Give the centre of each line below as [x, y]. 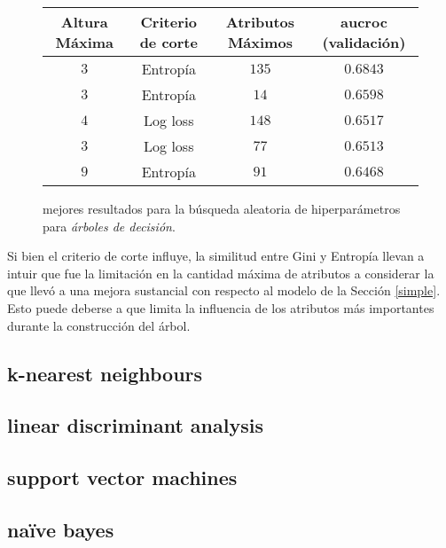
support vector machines [122, 478]
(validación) [364, 42]
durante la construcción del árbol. [99, 325]
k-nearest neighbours [105, 373]
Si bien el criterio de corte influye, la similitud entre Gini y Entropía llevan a [216, 256]
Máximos [260, 42]
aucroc [364, 22]
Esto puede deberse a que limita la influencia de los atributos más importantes [221, 307]
